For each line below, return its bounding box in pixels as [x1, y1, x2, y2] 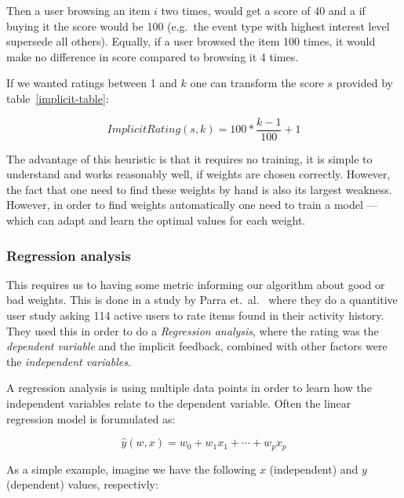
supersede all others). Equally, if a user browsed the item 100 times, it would [6, 33, 376, 49]
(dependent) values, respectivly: [6, 476, 158, 493]
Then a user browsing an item [6, 2, 151, 18]
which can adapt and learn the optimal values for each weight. [6, 212, 306, 228]
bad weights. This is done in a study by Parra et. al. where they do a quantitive [6, 291, 398, 308]
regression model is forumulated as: [6, 410, 176, 427]
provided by [336, 75, 393, 91]
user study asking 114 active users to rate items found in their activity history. [6, 307, 384, 323]
